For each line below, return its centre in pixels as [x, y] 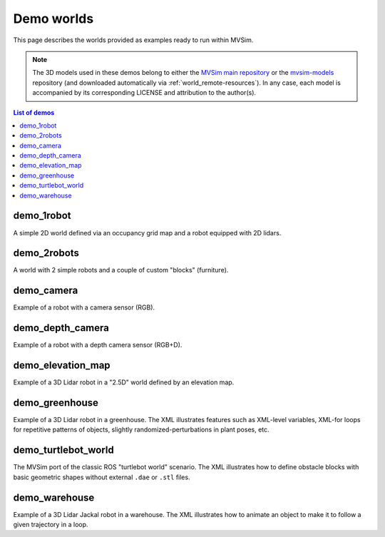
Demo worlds [53, 19]
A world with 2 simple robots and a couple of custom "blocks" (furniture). [121, 270]
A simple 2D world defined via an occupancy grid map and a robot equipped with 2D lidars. [147, 232]
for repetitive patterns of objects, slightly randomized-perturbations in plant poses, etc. [142, 430]
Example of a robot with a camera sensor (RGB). [84, 307]
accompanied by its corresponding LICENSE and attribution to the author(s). [144, 93]
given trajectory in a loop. [51, 525]
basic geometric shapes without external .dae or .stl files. [102, 477]
